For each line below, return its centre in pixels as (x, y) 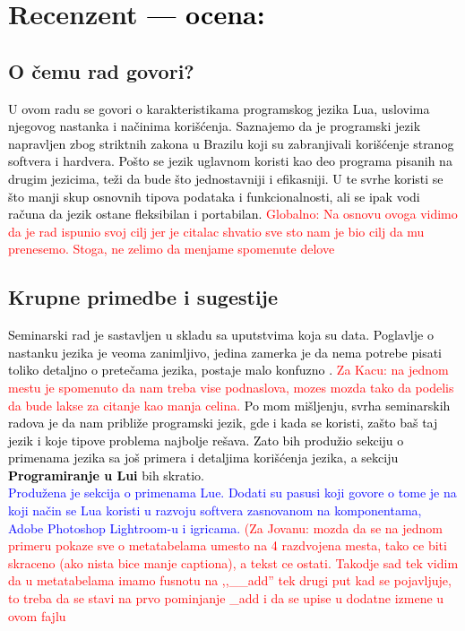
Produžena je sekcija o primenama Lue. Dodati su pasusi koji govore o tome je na (232, 493)
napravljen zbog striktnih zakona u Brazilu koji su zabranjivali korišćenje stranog (231, 143)
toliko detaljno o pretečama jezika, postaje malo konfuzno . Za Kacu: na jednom (228, 370)
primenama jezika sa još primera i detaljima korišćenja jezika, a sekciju (203, 458)
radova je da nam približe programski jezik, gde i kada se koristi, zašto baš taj (223, 423)
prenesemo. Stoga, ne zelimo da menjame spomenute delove (172, 249)
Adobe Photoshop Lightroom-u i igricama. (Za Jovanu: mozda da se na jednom (226, 527)
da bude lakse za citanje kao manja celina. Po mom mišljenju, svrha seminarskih (229, 405)
